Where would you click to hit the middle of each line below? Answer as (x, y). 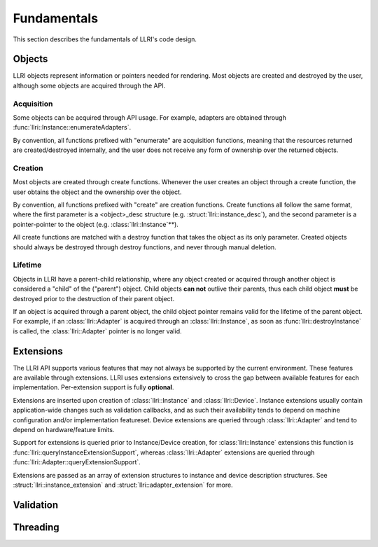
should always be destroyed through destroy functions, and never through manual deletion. (145, 247)
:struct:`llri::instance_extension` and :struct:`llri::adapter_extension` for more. (123, 485)
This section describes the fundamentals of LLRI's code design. (105, 39)
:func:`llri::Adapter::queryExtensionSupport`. (77, 462)
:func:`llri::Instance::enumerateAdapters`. (72, 127)
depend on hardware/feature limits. (64, 429)
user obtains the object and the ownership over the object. (97, 192)
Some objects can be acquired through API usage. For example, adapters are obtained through (149, 117)
